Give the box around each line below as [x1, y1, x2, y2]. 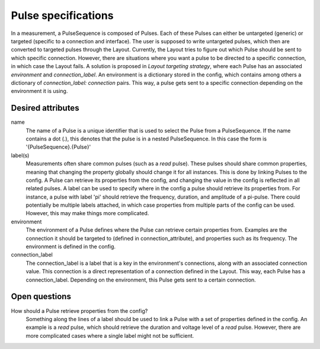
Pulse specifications [11, 9, 114, 22]
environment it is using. [11, 88, 68, 95]
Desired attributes [11, 103, 79, 113]
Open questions [11, 292, 71, 302]
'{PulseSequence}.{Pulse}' [25, 143, 91, 151]
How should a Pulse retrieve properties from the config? [11, 307, 148, 314]
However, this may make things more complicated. [25, 210, 149, 217]
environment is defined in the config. [25, 243, 116, 250]
